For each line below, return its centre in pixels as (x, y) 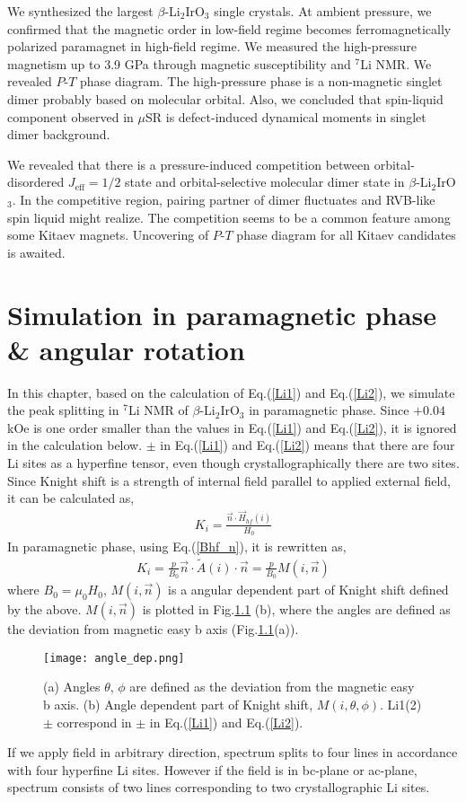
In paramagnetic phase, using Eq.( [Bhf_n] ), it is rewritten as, (177, 546)
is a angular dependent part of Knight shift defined (308, 590)
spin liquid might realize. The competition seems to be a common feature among (229, 217)
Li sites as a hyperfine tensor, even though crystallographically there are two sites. (233, 463)
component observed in (70, 116)
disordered (36, 182)
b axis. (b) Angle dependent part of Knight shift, (178, 704)
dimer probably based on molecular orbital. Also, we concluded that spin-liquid (225, 98)
